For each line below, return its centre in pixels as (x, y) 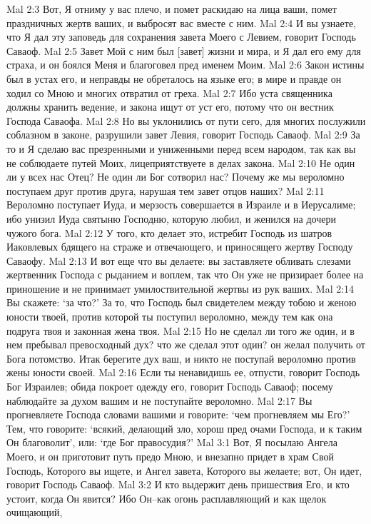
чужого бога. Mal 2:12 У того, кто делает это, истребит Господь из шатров (169, 232)
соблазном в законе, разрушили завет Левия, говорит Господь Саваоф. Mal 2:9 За (183, 135)
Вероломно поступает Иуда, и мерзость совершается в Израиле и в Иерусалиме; (181, 205)
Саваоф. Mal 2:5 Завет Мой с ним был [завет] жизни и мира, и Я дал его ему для (184, 50)
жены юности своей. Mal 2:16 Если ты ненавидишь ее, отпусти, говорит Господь (183, 372)
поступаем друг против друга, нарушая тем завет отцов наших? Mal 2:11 (166, 190)
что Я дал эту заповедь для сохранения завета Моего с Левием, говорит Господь (181, 37)
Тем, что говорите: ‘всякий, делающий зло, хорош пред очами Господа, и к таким (184, 428)
